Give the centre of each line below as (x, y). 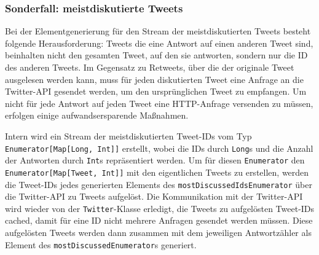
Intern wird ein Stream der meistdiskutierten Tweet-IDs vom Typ (128, 135)
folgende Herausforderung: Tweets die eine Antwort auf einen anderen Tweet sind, (159, 43)
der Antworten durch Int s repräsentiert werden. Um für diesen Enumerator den (155, 160)
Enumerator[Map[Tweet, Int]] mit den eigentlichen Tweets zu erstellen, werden (157, 172)
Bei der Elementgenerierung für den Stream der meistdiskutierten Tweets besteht (158, 31)
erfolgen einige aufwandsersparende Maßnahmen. (97, 115)
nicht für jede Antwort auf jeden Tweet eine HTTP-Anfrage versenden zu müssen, (159, 103)
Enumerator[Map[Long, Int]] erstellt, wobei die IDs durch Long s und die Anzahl (159, 148)
